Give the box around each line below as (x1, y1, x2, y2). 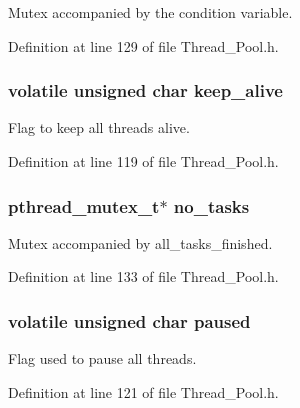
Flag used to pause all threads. (8, 348, 197, 369)
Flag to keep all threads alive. (8, 117, 190, 138)
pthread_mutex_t (8, 193, 160, 218)
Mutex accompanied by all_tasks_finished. (8, 232, 273, 253)
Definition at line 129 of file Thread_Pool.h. (8, 35, 279, 56)
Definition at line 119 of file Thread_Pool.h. (8, 151, 279, 171)
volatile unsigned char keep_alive (8, 78, 283, 103)
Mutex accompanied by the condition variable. (8, 2, 293, 22)
